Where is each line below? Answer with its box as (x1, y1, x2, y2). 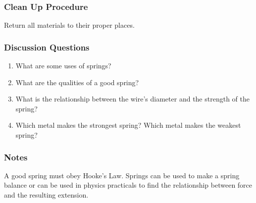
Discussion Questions (4, 41, 90, 53)
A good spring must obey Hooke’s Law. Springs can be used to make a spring (4, 170, 240, 180)
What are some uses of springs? (15, 60, 111, 71)
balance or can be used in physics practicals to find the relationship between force (4, 180, 253, 190)
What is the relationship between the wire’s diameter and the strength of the (15, 94, 250, 104)
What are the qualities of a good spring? (15, 77, 139, 87)
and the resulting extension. (4, 190, 89, 200)
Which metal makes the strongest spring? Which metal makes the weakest (15, 120, 241, 130)
